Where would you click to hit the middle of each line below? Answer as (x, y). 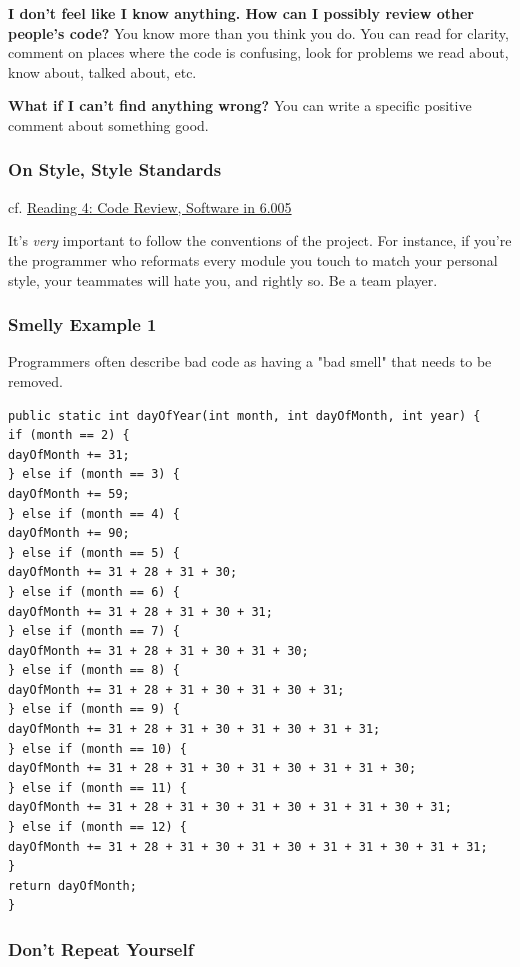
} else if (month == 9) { (94, 709)
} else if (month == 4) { (94, 513)
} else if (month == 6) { (94, 591)
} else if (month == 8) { (94, 670)
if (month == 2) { (69, 435)
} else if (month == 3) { (94, 474)
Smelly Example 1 (82, 324)
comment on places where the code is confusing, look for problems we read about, (258, 52)
